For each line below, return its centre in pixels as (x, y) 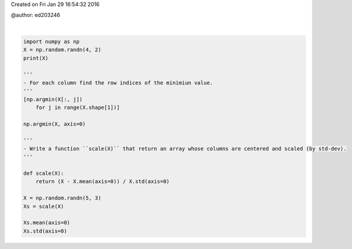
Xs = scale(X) (44, 206)
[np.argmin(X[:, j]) (53, 99)
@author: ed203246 (35, 15)
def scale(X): (44, 173)
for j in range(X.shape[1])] (78, 107)
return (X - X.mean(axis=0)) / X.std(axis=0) (103, 182)
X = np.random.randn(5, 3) (62, 198)
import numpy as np (51, 41)
